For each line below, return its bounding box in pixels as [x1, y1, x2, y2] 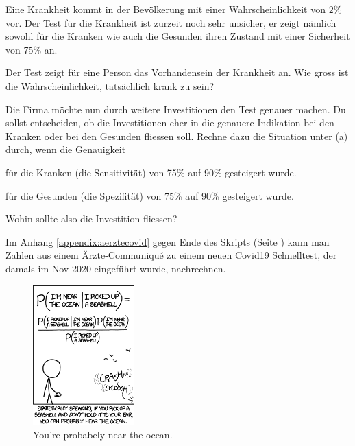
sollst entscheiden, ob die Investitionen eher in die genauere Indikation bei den [5, 115, 334, 130]
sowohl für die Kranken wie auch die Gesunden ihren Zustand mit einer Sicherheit [5, 29, 350, 43]
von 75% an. [5, 42, 58, 56]
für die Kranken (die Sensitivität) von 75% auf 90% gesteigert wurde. [5, 165, 297, 179]
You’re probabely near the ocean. [33, 427, 173, 441]
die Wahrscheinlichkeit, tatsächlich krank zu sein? [5, 78, 215, 93]
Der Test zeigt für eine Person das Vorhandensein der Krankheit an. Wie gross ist [5, 65, 349, 80]
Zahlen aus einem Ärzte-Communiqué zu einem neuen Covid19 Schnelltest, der [5, 248, 337, 262]
